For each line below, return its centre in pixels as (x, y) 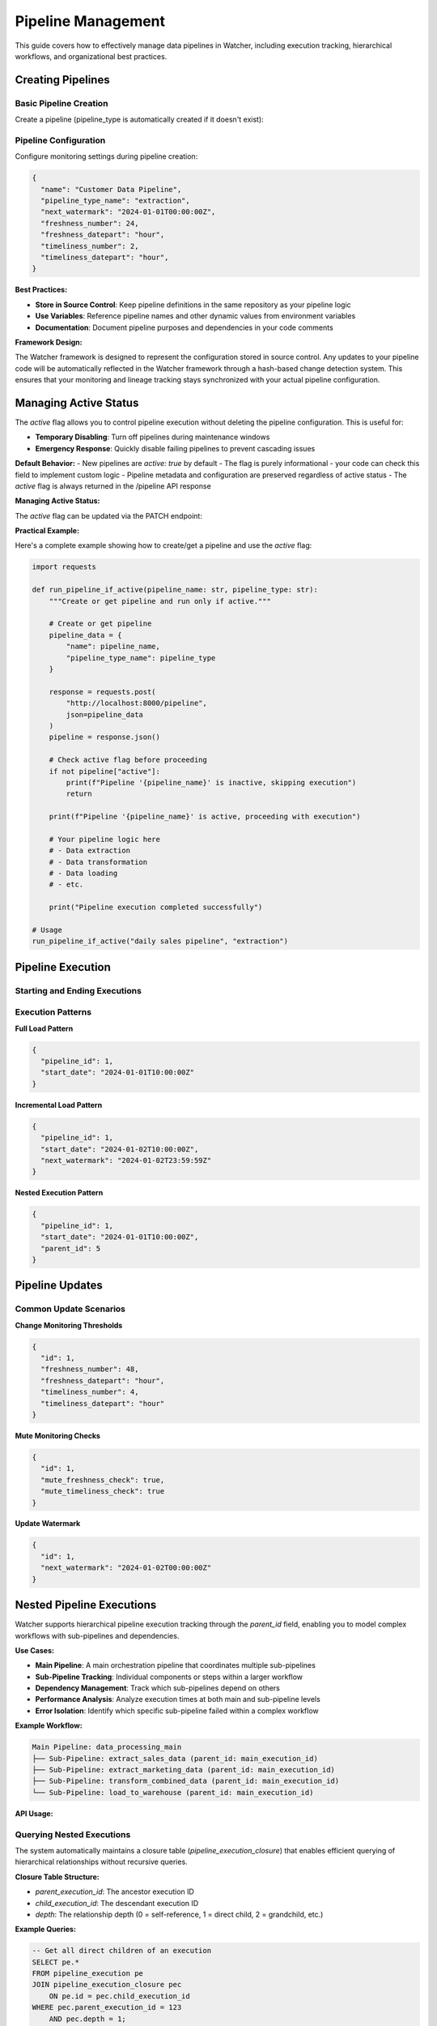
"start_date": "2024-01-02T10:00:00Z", (120, 1149)
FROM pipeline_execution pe (87, 1974)
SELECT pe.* (56, 1962)
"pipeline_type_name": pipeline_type (141, 658)
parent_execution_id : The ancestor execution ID (115, 1891)
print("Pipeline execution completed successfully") (156, 907)
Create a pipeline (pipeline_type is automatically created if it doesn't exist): (140, 120)
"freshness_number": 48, (90, 1369)
